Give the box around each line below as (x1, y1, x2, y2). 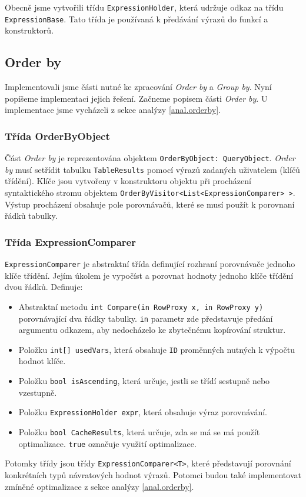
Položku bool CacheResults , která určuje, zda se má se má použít (18, 425, 260, 438)
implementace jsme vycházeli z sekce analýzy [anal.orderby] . (5, 104, 221, 116)
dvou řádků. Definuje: (5, 281, 83, 293)
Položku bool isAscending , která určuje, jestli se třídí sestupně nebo (18, 375, 270, 387)
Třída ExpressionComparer (5, 234, 136, 249)
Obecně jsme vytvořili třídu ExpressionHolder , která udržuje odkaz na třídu (5, 1, 284, 13)
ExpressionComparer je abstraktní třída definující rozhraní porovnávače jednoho (5, 258, 295, 270)
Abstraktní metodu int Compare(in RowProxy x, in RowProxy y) (18, 300, 264, 312)
